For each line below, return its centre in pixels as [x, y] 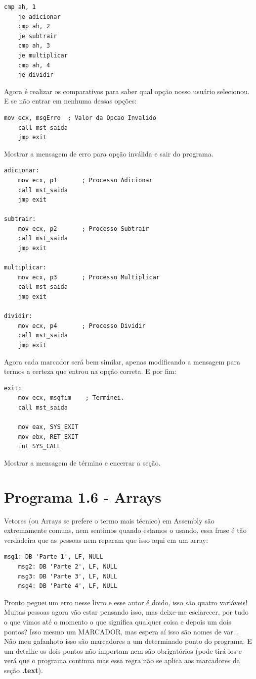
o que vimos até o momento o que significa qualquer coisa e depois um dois [118, 622]
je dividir [36, 75]
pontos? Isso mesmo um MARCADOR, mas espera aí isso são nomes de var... [122, 631]
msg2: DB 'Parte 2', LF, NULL [68, 567]
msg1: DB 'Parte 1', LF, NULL [54, 557]
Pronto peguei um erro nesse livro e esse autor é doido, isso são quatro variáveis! [126, 602]
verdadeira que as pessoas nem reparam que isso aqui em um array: [106, 540]
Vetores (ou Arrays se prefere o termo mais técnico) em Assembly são [109, 520]
